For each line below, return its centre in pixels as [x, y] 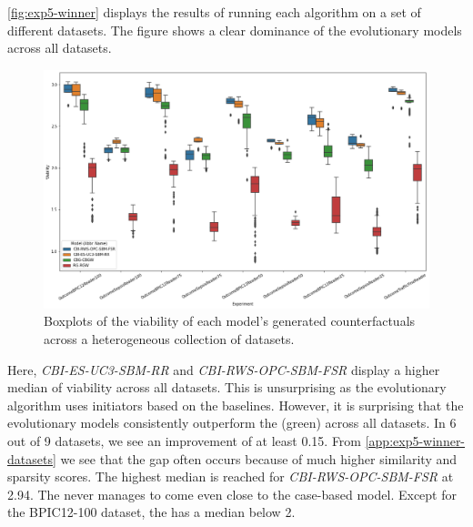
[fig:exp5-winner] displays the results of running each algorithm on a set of [214, 12]
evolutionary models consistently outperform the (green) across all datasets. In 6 [232, 423]
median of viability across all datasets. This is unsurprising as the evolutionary [227, 387]
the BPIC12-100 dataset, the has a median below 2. [151, 512]
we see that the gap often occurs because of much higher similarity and [259, 458]
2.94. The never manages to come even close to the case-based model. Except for [232, 494]
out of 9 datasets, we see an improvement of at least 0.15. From [185, 441]
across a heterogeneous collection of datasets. [169, 339]
